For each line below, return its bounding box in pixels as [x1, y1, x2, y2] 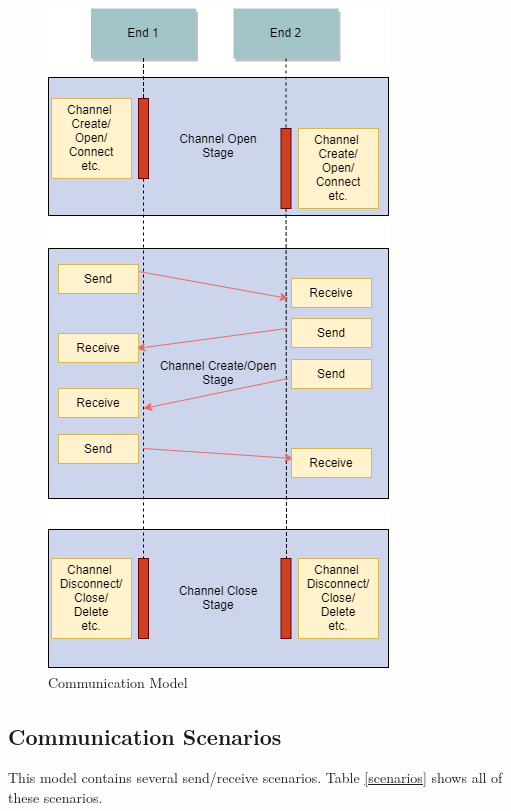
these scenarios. [8, 786, 103, 807]
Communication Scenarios [8, 720, 282, 751]
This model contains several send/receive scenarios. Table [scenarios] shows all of [8, 767, 503, 788]
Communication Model [48, 671, 188, 692]
